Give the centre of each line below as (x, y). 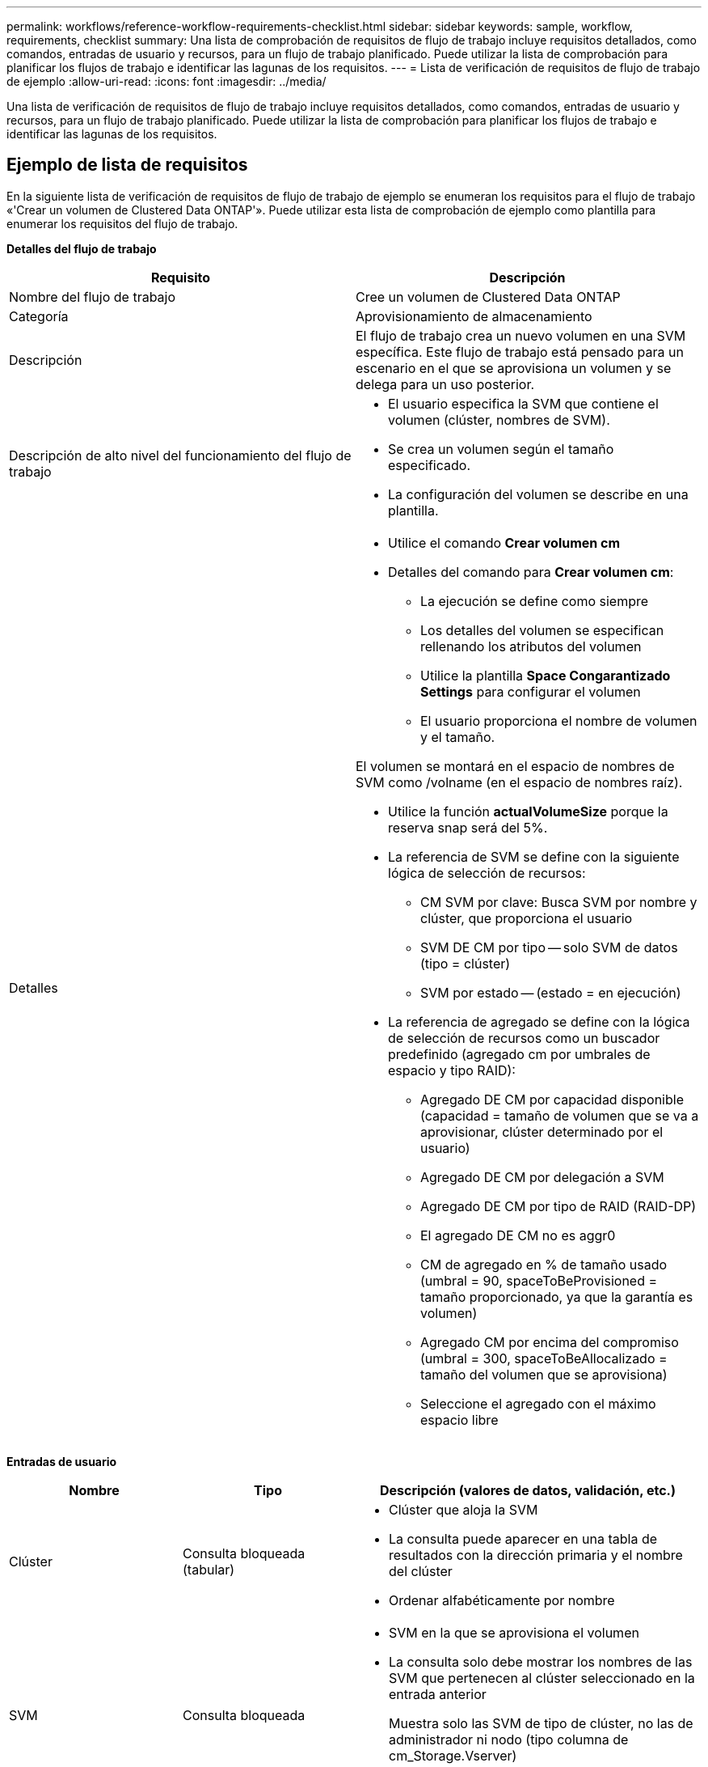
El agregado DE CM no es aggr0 (518, 1235)
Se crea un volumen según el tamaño (501, 449)
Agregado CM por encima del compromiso (550, 1342)
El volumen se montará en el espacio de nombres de (515, 766)
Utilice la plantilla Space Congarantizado (546, 675)
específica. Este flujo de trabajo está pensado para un (520, 352)
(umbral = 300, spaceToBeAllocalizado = (544, 1358)
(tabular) (209, 1569)
